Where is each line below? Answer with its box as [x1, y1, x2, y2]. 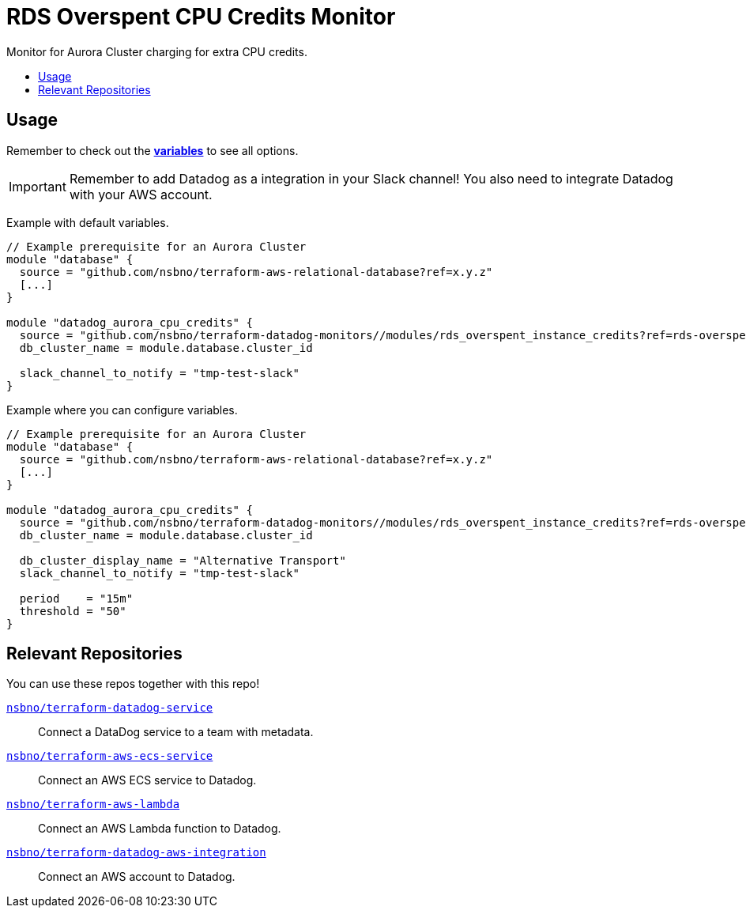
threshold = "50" [19, 604, 126, 618]
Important [9, 178, 66, 195]
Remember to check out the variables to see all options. [6, 143, 299, 157]
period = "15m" [19, 591, 134, 605]
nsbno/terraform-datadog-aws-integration [6, 846, 266, 859]
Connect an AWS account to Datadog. [38, 870, 235, 884]
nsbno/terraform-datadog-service [6, 701, 213, 715]
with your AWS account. [69, 186, 213, 202]
